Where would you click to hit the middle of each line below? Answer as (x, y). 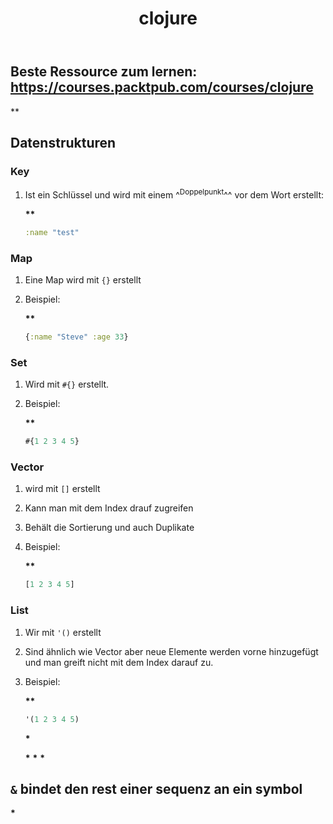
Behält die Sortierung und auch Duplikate (109, 528)
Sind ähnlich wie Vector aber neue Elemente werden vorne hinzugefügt (171, 651)
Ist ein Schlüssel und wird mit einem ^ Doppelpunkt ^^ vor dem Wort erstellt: (174, 194)
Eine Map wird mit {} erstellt (83, 280)
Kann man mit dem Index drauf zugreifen (109, 508)
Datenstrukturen (63, 143)
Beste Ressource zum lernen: (104, 72)
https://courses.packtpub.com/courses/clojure (162, 87)
